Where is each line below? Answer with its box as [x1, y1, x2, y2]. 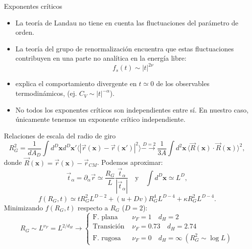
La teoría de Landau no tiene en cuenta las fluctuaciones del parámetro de [15, 17, 239, 27]
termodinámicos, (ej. [15, 88, 77, 98]
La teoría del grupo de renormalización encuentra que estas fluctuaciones [15, 43, 234, 53]
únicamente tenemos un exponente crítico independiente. [15, 114, 185, 124]
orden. [15, 27, 34, 37]
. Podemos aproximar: [97, 157, 163, 167]
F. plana [92, 213, 118, 221]
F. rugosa [92, 234, 121, 242]
